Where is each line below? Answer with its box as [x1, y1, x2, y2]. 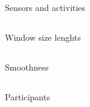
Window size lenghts [5, 31, 81, 44]
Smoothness [5, 61, 49, 74]
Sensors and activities [5, 1, 86, 14]
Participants [5, 91, 50, 103]
